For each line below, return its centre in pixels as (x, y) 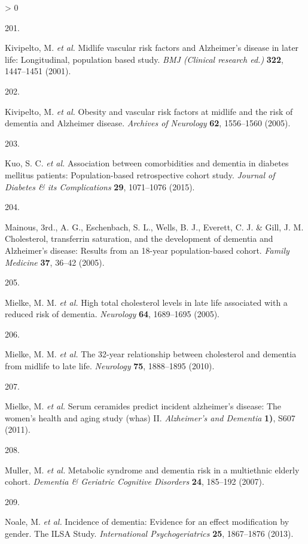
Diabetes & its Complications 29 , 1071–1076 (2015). (100, 186)
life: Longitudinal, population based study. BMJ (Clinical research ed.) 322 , (144, 59)
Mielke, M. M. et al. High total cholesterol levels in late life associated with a (146, 302)
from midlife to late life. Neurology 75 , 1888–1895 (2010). (110, 366)
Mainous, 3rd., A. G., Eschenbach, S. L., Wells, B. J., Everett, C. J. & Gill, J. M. (154, 227)
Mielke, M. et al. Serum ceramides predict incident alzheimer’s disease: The (143, 406)
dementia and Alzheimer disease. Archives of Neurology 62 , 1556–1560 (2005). (148, 123)
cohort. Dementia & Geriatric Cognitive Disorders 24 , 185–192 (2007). (135, 481)
